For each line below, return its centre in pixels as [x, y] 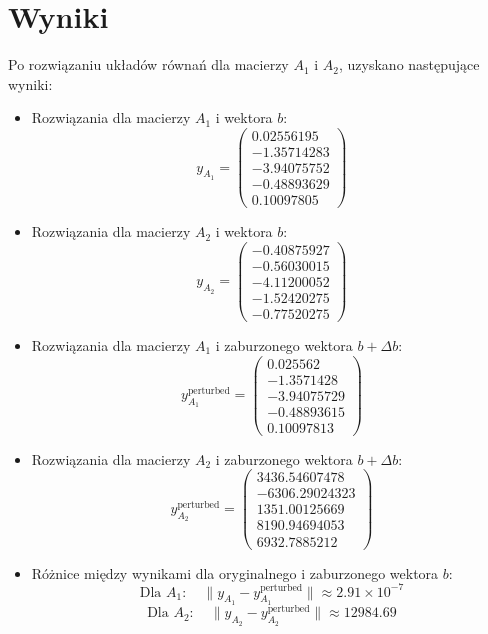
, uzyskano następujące [409, 64]
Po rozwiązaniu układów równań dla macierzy [148, 64]
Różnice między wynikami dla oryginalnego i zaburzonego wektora [235, 572]
